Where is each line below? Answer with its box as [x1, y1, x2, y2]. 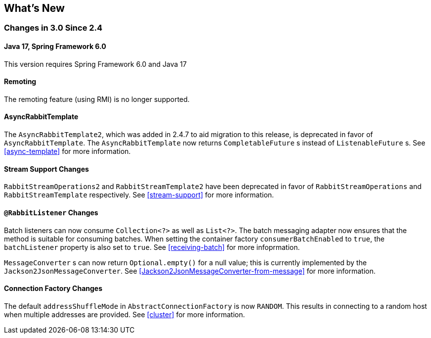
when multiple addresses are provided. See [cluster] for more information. [4, 310, 245, 319]
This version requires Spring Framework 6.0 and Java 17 [4, 59, 187, 68]
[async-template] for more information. [4, 147, 131, 156]
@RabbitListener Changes [4, 208, 98, 217]
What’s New [4, 2, 65, 14]
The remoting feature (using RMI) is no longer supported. [4, 95, 190, 103]
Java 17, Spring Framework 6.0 [4, 42, 106, 51]
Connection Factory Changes [4, 284, 103, 293]
